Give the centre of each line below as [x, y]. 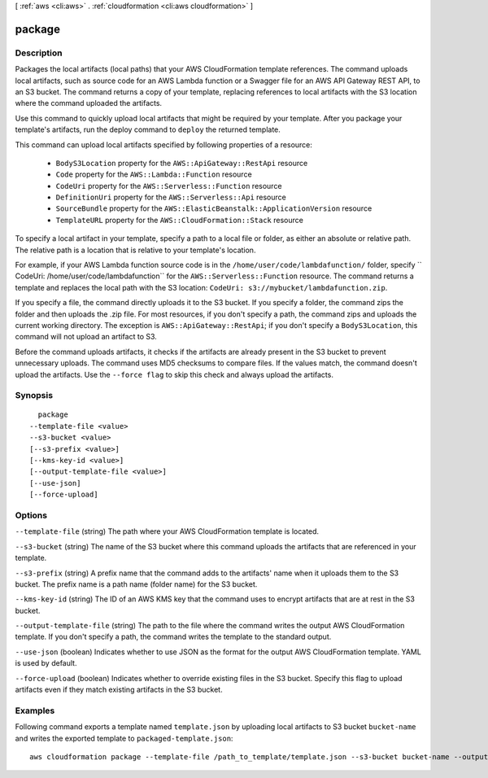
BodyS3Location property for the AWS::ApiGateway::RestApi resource [182, 163]
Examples [35, 710]
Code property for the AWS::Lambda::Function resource [154, 174]
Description [39, 53]
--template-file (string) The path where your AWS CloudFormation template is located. [167, 531]
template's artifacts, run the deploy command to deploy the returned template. [148, 129]
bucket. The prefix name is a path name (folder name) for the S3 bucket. [136, 584]
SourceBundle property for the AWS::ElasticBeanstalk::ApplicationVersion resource [214, 208]
